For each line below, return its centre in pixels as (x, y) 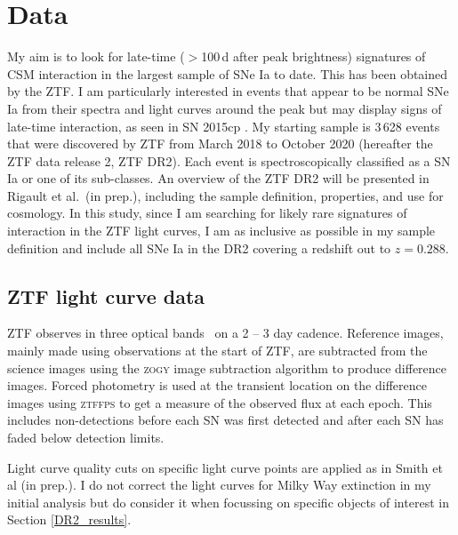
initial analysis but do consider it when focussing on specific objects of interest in (228, 502)
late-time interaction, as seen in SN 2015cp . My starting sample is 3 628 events (224, 126)
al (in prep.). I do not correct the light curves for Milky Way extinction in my (219, 485)
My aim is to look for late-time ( (96, 56)
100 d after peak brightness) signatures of (313, 56)
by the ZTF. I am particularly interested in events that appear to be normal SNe (228, 91)
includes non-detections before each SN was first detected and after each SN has (225, 420)
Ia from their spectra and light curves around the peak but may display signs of (225, 108)
